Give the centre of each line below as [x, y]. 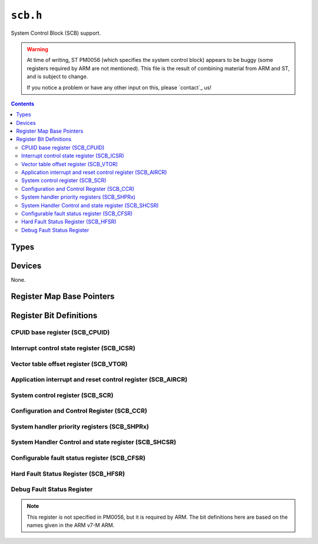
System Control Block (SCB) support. [56, 33]
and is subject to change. [57, 77]
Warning [37, 49]
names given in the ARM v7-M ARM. [71, 525]
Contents [23, 104]
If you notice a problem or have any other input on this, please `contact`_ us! [119, 87]
